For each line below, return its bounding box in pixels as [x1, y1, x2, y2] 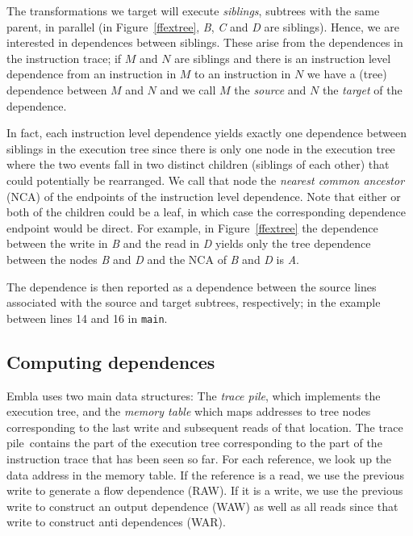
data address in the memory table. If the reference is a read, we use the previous [6, 466, 404, 483]
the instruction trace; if [6, 49, 122, 66]
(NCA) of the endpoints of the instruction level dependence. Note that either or [6, 187, 401, 204]
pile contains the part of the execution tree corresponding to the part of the [6, 434, 382, 451]
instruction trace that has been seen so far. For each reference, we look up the [6, 450, 392, 467]
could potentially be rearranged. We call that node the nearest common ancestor [6, 171, 405, 188]
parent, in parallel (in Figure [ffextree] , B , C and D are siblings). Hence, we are [6, 18, 399, 35]
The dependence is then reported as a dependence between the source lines [6, 278, 377, 295]
